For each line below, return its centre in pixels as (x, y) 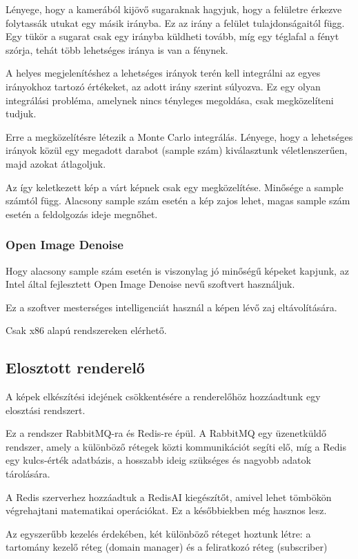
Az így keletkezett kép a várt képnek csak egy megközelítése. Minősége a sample (175, 187)
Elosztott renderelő (75, 367)
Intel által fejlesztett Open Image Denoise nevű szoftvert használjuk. (150, 284)
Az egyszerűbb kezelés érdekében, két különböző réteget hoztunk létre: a (158, 533)
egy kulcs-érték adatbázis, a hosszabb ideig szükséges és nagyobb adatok (158, 460)
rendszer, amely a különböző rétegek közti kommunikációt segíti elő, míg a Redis (176, 446)
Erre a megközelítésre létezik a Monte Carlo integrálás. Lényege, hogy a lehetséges (179, 136)
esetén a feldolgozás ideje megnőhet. (82, 214)
